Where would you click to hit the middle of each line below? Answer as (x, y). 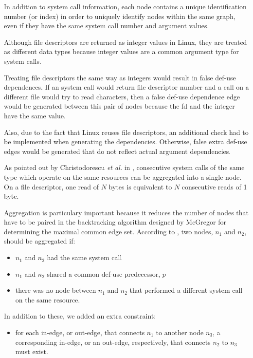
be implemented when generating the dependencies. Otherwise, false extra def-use (126, 141)
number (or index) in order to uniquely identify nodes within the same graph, (120, 16)
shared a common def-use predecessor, (104, 273)
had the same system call (84, 257)
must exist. (32, 351)
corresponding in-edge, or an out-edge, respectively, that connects (113, 342)
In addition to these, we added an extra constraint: (80, 316)
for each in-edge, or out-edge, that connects (80, 332)
